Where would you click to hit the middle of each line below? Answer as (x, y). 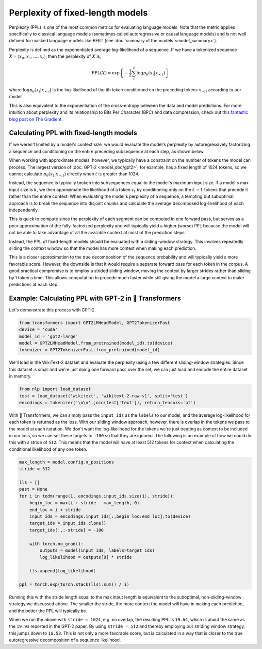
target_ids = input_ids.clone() (68, 523)
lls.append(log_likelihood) (63, 571)
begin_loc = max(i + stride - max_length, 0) (84, 503)
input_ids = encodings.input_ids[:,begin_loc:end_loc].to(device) (110, 516)
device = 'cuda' (39, 330)
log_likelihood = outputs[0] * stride (86, 557)
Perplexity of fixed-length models (78, 13)
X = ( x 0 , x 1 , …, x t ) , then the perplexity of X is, (55, 57)
